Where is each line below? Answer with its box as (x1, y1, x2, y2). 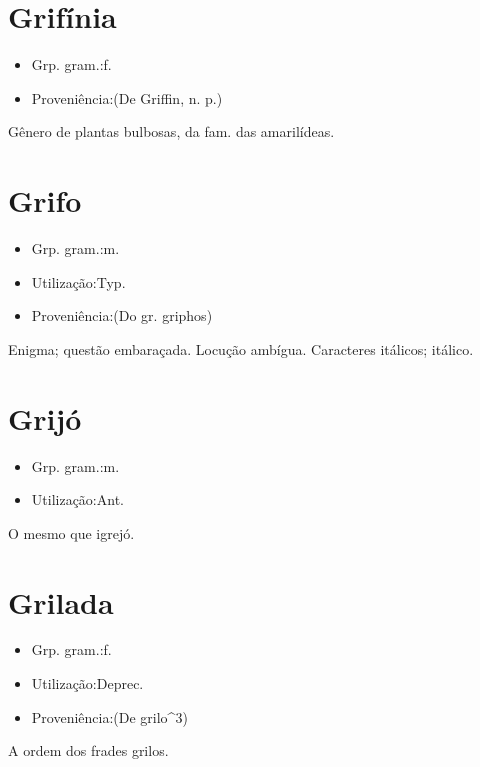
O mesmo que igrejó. (8, 522, 135, 543)
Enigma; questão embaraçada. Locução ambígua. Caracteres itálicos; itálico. (8, 338, 474, 359)
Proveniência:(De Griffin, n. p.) (31, 87, 223, 108)
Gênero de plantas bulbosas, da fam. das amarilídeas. (8, 121, 335, 142)
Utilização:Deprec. (31, 673, 144, 694)
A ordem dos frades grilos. (8, 740, 169, 761)
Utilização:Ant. (31, 489, 124, 510)
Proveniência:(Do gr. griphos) (31, 305, 213, 326)
